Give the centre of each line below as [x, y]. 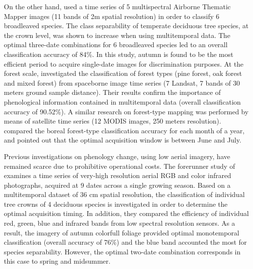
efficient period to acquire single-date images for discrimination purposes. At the [124, 63]
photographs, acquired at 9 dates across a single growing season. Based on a [117, 185]
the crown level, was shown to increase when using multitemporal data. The [117, 35]
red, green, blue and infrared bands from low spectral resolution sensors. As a [119, 223]
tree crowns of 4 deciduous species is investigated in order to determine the [116, 204]
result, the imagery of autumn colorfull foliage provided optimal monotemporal [122, 232]
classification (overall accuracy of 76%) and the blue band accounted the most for [126, 242]
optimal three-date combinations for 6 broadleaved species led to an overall [116, 45]
